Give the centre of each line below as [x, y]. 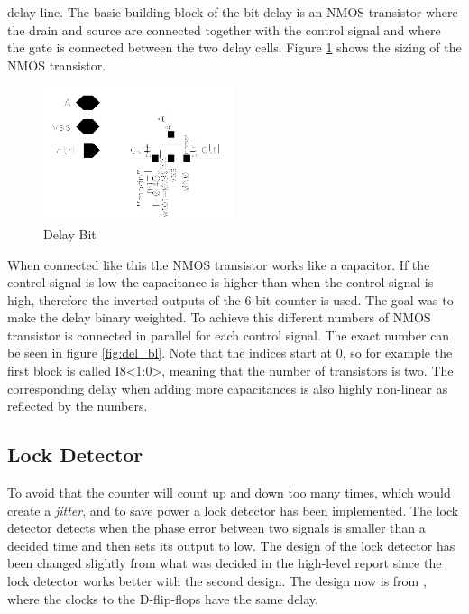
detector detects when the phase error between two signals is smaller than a [216, 528]
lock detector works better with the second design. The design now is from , [217, 581]
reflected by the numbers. [78, 406]
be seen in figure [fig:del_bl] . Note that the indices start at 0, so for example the [230, 353]
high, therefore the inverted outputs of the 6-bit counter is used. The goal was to [230, 299]
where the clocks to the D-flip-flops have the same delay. [163, 598]
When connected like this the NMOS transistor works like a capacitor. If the [219, 264]
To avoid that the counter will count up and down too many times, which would [229, 493]
